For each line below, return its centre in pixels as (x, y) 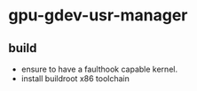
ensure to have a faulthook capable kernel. (99, 69)
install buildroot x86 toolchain (75, 79)
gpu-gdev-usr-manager (98, 15)
